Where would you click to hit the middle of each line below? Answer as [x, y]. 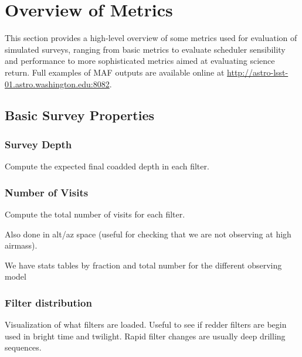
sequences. [23, 347]
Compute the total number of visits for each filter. [95, 214]
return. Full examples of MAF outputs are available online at [115, 72]
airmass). [21, 245]
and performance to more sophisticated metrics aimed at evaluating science [140, 61]
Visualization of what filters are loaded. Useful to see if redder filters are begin [146, 324]
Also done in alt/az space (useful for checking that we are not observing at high [148, 234]
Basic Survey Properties [79, 115]
